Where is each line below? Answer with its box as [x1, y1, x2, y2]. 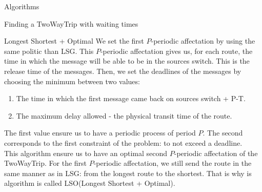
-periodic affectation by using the [151, 35, 255, 46]
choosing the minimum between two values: [4, 75, 140, 86]
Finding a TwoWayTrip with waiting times [4, 18, 138, 29]
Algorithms [4, 1, 39, 11]
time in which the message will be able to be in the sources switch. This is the [4, 55, 250, 66]
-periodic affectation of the [174, 147, 258, 158]
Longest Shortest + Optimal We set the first [4, 35, 144, 46]
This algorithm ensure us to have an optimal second [4, 147, 168, 158]
